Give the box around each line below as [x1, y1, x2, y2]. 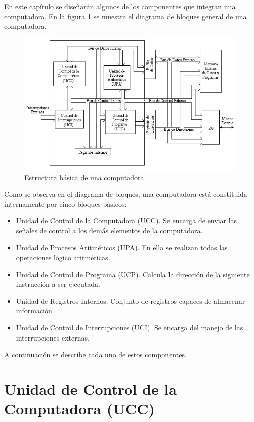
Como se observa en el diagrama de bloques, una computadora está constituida [4, 189, 247, 199]
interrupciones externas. [16, 332, 90, 343]
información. [16, 305, 54, 316]
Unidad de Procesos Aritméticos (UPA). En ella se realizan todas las [16, 242, 228, 252]
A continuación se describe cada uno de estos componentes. [4, 349, 187, 360]
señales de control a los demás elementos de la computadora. [16, 225, 203, 235]
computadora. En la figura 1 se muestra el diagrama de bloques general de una [4, 11, 247, 21]
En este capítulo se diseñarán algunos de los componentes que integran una [4, 1, 236, 11]
